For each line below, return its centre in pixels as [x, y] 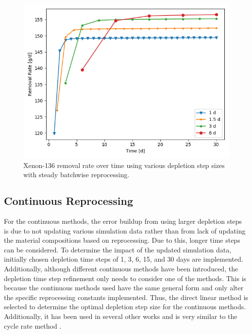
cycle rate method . [33, 326]
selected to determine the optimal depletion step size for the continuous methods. [125, 307]
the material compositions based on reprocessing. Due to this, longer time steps [122, 240]
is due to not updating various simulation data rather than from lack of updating [125, 230]
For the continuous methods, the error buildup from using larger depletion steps [123, 221]
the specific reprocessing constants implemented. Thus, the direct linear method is [126, 297]
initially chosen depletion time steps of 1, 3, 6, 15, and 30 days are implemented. [124, 259]
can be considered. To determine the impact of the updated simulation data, [118, 249]
